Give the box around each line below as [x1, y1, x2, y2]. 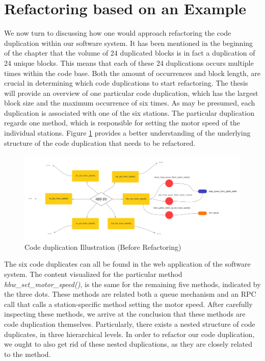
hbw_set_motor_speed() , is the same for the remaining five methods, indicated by [4, 278, 261, 289]
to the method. [4, 348, 51, 359]
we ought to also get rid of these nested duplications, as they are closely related [4, 339, 253, 349]
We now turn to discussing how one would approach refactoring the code [4, 28, 231, 38]
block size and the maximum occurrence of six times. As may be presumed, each [4, 97, 255, 108]
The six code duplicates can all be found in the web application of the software [4, 259, 251, 269]
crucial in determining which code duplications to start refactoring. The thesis [4, 78, 248, 88]
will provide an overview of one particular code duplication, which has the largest [4, 87, 258, 98]
